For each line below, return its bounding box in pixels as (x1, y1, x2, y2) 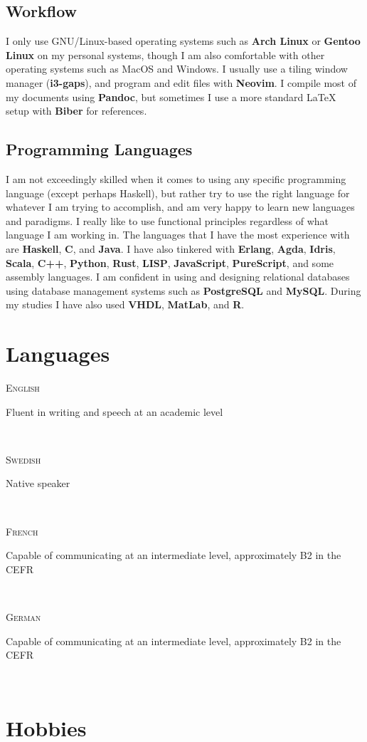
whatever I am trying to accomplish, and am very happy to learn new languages (6, 199, 355, 214)
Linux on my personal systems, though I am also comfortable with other (6, 47, 325, 62)
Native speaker (6, 476, 70, 491)
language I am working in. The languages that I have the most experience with (6, 227, 350, 242)
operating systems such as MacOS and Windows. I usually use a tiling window (6, 61, 348, 76)
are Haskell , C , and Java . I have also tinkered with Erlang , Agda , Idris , (6, 241, 336, 256)
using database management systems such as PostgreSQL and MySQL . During (6, 283, 361, 298)
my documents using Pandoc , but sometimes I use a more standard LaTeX (6, 89, 336, 104)
